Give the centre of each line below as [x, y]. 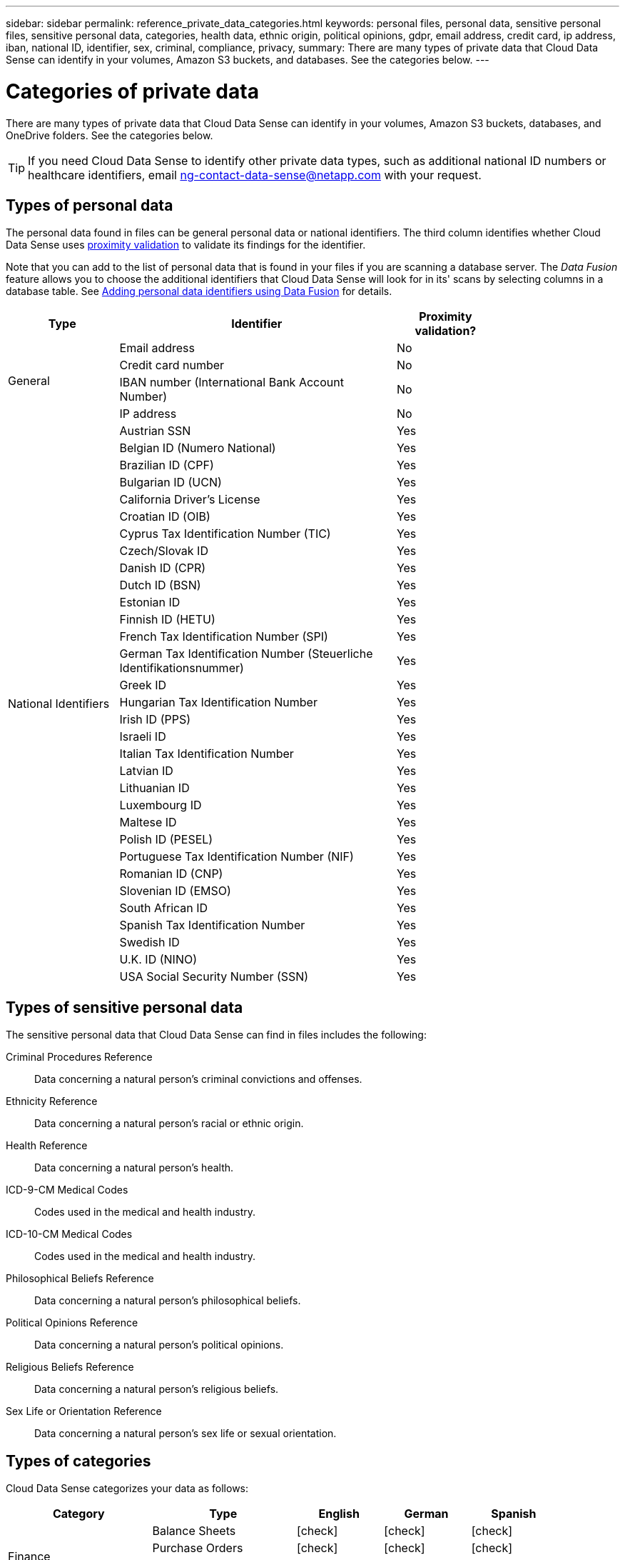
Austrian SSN [155, 431]
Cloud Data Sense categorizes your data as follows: [127, 1489]
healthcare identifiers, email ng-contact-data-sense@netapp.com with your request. [255, 175]
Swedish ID [149, 942]
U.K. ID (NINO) [158, 960]
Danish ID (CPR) [163, 568]
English [339, 1514]
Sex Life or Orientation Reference [84, 1411]
